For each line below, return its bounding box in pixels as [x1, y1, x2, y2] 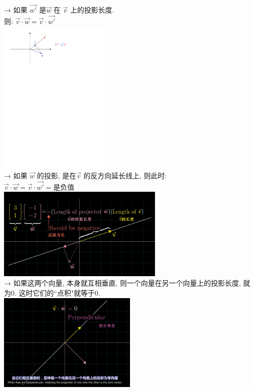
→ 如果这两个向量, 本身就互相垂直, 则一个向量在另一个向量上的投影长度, [4, 278, 241, 288]
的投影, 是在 [37, 170, 76, 180]
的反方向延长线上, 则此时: [83, 170, 167, 180]
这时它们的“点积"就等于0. [18, 287, 100, 298]
